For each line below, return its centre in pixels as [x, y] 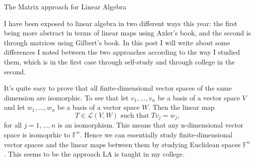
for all [13, 125]
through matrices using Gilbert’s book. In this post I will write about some [117, 42]
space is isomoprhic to [37, 134]
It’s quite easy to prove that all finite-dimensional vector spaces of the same [118, 88]
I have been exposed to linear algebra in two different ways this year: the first [121, 23]
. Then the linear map [182, 107]
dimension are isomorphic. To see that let [66, 97]
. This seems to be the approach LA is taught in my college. [94, 154]
